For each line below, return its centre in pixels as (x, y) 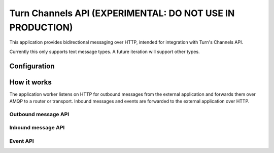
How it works (30, 82)
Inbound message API (37, 128)
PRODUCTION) (41, 27)
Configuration (32, 66)
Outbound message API (39, 114)
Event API (22, 141)
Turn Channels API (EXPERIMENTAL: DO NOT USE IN (122, 13)
